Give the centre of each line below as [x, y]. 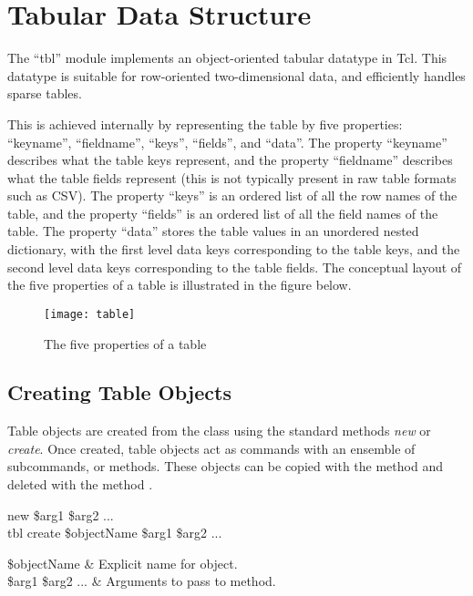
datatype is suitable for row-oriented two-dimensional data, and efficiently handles [236, 75]
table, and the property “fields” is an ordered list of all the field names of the [223, 213]
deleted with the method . [80, 484]
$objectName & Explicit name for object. [123, 563]
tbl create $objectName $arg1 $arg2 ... [115, 533]
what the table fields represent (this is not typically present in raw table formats [232, 177]
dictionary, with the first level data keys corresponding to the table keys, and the [234, 249]
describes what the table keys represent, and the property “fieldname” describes [230, 160]
